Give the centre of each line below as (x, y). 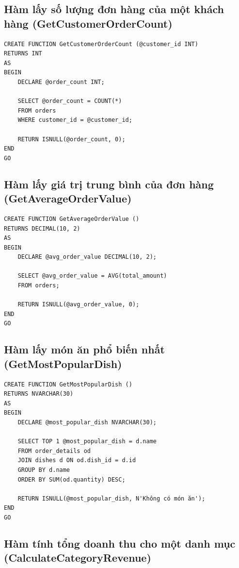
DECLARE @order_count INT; (61, 82)
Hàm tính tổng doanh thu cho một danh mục (120, 543)
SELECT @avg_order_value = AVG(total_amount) (92, 276)
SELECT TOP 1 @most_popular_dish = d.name (87, 442)
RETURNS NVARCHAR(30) (39, 394)
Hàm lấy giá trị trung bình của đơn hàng (109, 184)
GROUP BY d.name (44, 470)
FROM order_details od (54, 451)
